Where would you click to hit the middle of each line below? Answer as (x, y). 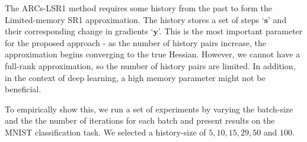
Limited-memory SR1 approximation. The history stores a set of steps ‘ (135, 19)
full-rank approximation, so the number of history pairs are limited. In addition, (150, 65)
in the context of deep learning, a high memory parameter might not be (135, 77)
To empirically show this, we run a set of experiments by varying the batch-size (149, 109)
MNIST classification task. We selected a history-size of (105, 132)
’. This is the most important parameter (230, 31)
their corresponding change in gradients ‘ (79, 31)
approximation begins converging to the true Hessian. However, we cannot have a (153, 54)
